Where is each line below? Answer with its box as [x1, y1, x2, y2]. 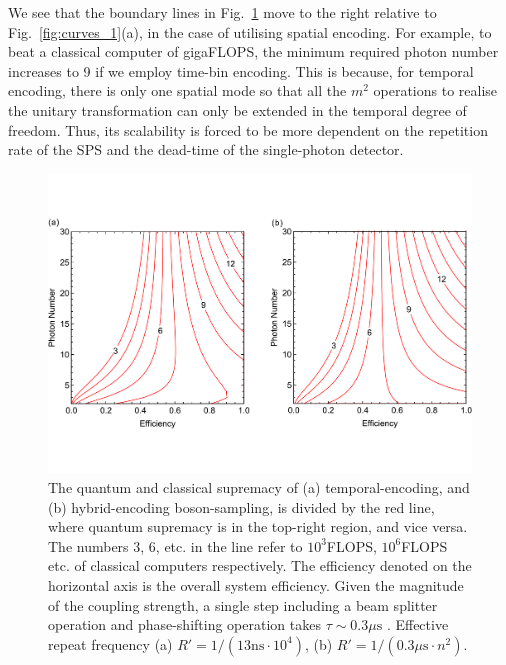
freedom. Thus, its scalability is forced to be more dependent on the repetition [8, 119, 488, 140]
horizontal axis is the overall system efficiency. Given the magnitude [48, 574, 464, 595]
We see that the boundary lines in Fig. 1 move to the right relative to [8, 2, 437, 22]
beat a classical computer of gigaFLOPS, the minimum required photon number [8, 41, 499, 62]
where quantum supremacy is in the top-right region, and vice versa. [48, 516, 468, 537]
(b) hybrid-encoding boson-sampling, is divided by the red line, [48, 496, 435, 517]
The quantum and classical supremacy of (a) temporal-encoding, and [48, 477, 470, 497]
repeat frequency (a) [48, 633, 173, 654]
